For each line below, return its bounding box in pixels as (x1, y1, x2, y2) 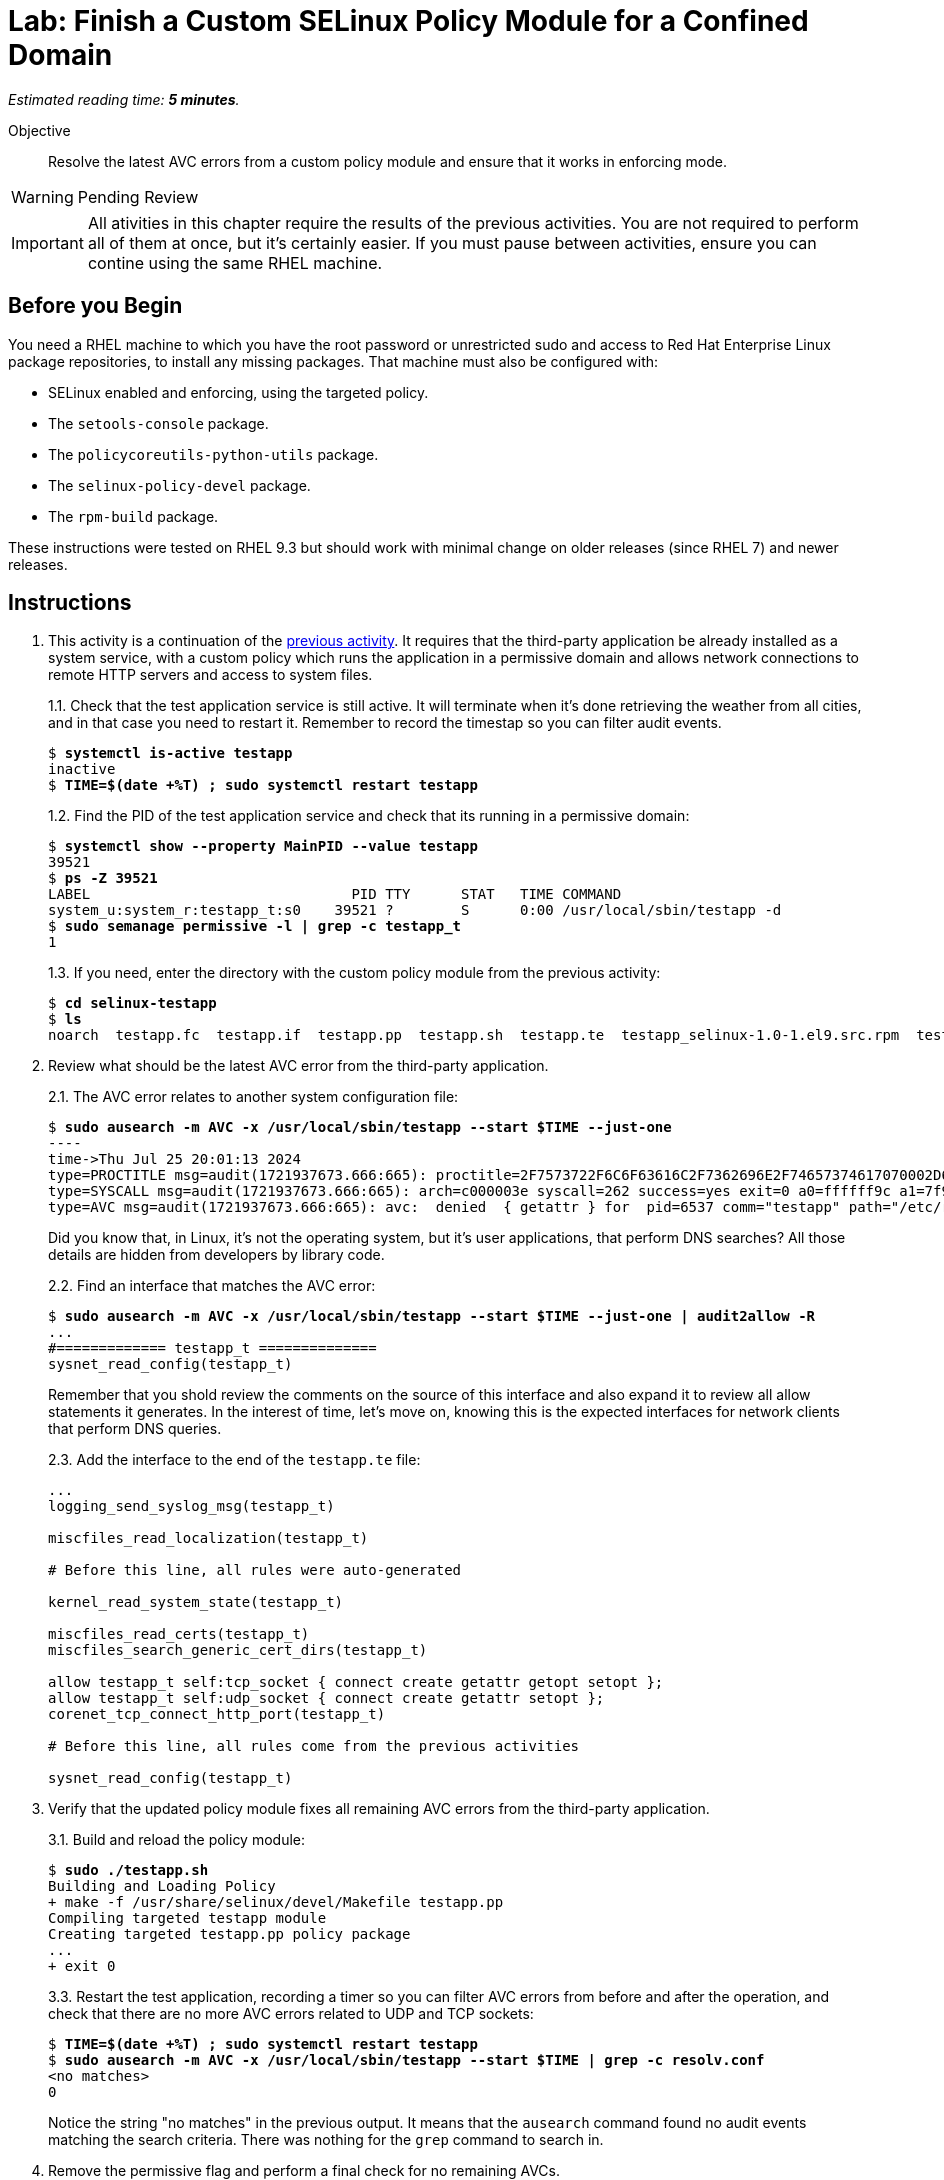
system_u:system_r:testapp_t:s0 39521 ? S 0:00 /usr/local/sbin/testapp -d (48, 902, 782, 919)
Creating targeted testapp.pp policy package (48, 1926, 411, 1943)
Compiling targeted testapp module (48, 1910, 327, 1927)
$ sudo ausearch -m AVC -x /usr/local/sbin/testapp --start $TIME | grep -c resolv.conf (48, 2052, 765, 2069)
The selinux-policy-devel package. (48, 476, 311, 494)
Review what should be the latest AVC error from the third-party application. (48, 1057, 549, 1075)
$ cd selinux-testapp (48, 995, 217, 1012)
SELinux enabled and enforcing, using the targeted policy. (48, 383, 429, 401)
